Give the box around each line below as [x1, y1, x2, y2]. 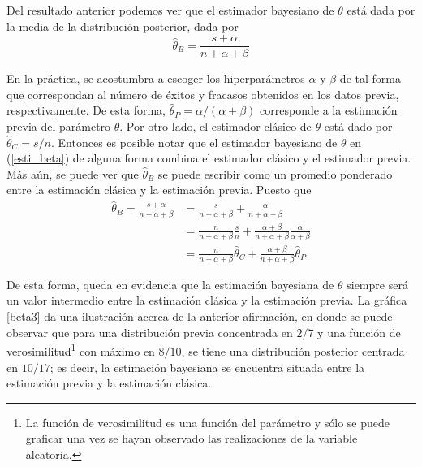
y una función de [317, 323, 401, 340]
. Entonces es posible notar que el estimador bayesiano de [51, 133, 338, 150]
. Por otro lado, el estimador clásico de [119, 118, 312, 135]
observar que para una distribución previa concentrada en [6, 323, 293, 340]
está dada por [347, 2, 416, 18]
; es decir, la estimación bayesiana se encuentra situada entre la [50, 358, 365, 375]
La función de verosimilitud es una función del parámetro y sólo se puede [25, 413, 390, 430]
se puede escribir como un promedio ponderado [157, 165, 393, 182]
